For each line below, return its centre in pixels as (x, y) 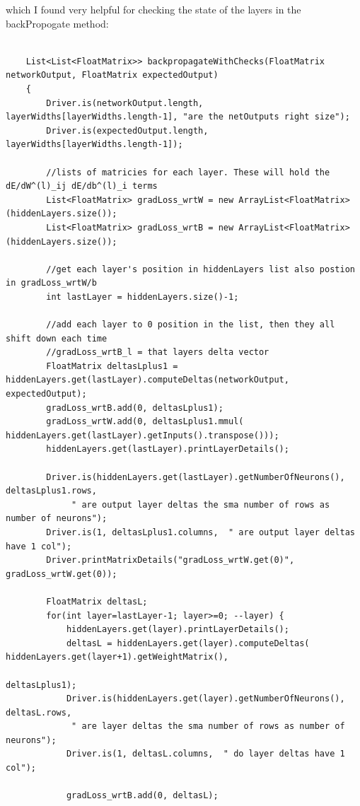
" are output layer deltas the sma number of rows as (201, 504)
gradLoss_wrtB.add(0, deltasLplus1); (135, 408)
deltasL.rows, (39, 712)
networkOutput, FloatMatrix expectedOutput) (112, 75)
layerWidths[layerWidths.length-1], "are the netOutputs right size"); (178, 117)
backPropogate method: (57, 23)
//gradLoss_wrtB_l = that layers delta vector (158, 352)
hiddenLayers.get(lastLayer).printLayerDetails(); (168, 449)
